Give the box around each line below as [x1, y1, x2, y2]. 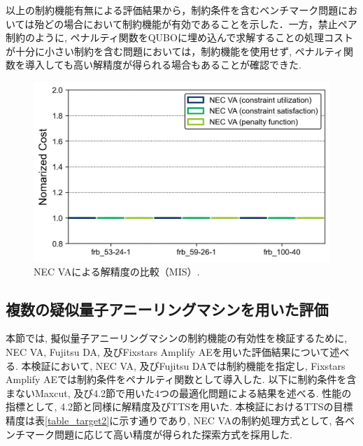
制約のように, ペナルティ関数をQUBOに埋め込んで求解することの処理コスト [6, 30, 354, 45]
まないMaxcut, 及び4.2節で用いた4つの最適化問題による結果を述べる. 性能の [6, 385, 352, 400]
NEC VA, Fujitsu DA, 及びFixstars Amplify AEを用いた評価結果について [6, 345, 330, 359]
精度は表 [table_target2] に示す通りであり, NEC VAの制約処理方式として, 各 [6, 413, 346, 428]
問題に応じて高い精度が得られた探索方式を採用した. [54, 426, 292, 441]
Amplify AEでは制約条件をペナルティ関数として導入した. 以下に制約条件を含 [6, 372, 357, 387]
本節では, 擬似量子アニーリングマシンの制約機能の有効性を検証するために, [6, 331, 348, 345]
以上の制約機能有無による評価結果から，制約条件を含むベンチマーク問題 [6, 3, 339, 17]
